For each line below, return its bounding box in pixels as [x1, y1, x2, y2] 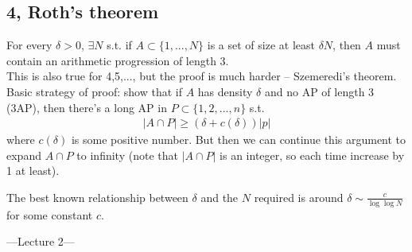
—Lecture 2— [6, 233, 75, 250]
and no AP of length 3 [264, 83, 375, 99]
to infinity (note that [76, 146, 178, 163]
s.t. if [107, 37, 132, 53]
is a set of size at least [207, 37, 315, 53]
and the [200, 188, 239, 205]
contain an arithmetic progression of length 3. [6, 52, 229, 68]
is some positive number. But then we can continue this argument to [71, 131, 406, 148]
